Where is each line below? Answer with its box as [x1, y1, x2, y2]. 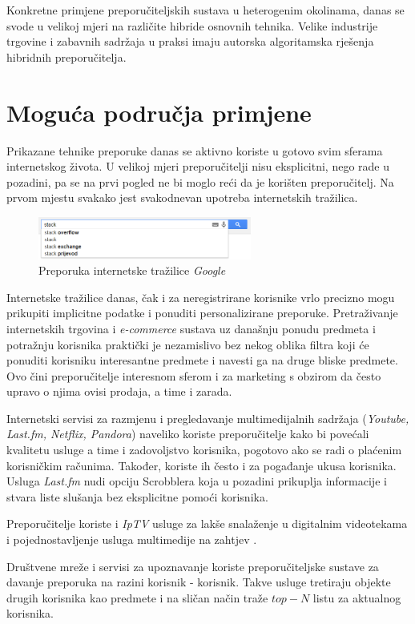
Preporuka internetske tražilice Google [38, 262, 226, 279]
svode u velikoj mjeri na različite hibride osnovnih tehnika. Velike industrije [6, 17, 378, 34]
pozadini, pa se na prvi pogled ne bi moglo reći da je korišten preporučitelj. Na [6, 173, 394, 190]
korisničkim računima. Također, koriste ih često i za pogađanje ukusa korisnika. [6, 457, 397, 473]
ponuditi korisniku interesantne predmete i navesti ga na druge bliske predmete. [6, 352, 398, 368]
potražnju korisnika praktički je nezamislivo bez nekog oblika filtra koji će [6, 336, 369, 352]
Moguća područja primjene [6, 95, 312, 128]
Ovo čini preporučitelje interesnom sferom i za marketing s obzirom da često [6, 367, 381, 384]
